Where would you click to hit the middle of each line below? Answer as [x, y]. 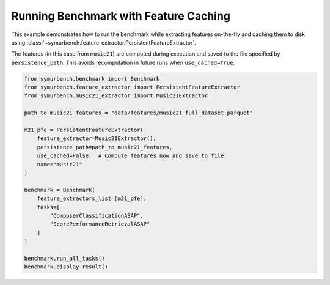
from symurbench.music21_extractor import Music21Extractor [116, 96]
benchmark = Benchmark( [60, 190]
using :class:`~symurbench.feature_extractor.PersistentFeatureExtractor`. [104, 42]
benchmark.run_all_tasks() [64, 258]
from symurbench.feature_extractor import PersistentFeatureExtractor [132, 87]
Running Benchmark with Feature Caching [121, 16]
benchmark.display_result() [66, 267]
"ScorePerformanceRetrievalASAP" [100, 224]
